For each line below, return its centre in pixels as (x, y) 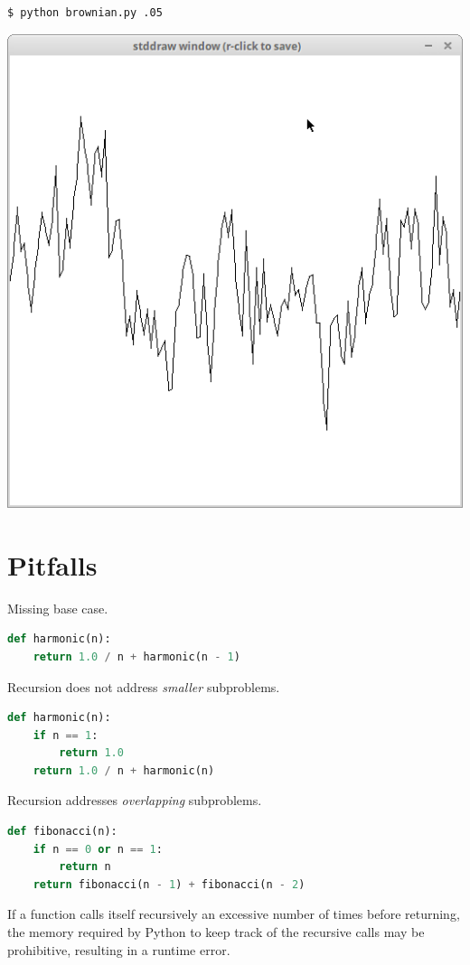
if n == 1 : (66, 735)
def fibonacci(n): (62, 832)
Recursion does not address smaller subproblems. (144, 686)
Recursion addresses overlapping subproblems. (135, 800)
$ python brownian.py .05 (85, 13)
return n (85, 867)
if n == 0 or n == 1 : (98, 849)
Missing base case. (58, 608)
